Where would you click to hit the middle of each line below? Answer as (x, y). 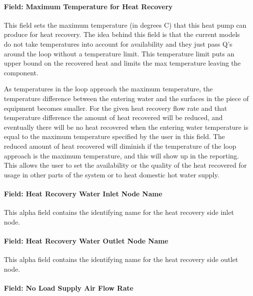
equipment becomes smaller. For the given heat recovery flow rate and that (116, 108)
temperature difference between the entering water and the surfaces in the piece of (126, 98)
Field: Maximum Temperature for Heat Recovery (88, 6)
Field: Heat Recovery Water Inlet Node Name (83, 193)
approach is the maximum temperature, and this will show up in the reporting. (122, 155)
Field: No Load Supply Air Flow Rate (69, 287)
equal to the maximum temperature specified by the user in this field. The (114, 136)
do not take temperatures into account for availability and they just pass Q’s (118, 44)
